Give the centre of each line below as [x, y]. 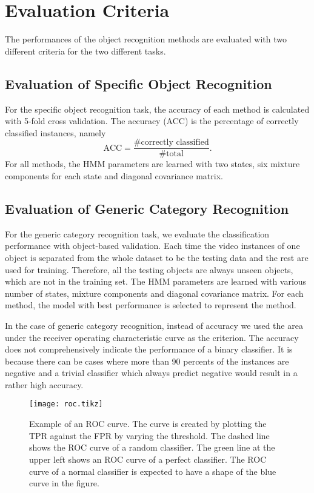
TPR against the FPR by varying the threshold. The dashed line [149, 435]
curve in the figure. [64, 483]
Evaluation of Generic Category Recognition [147, 208]
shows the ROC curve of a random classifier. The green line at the [152, 447]
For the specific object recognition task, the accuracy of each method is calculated [157, 109]
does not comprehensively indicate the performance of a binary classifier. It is [149, 349]
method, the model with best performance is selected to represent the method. [151, 305]
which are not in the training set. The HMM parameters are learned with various [156, 281]
